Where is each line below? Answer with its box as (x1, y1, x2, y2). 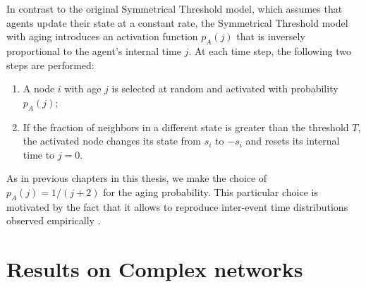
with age (64, 81, 102, 96)
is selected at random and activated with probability (111, 81, 338, 96)
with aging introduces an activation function (6, 29, 198, 44)
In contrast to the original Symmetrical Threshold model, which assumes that (6, 1, 343, 16)
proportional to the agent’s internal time (6, 43, 181, 58)
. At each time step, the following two (188, 43, 352, 58)
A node (23, 81, 55, 96)
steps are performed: (6, 57, 94, 72)
